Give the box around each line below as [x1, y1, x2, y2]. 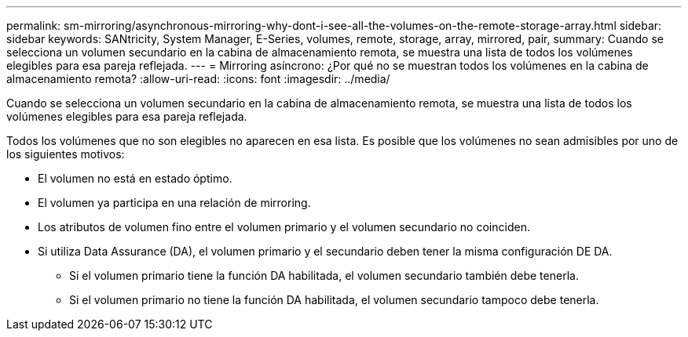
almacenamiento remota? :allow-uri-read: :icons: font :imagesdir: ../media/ [6, 72, 390, 85]
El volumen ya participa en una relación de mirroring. [38, 196, 311, 209]
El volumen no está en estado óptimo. [38, 172, 232, 185]
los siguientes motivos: [6, 147, 125, 161]
